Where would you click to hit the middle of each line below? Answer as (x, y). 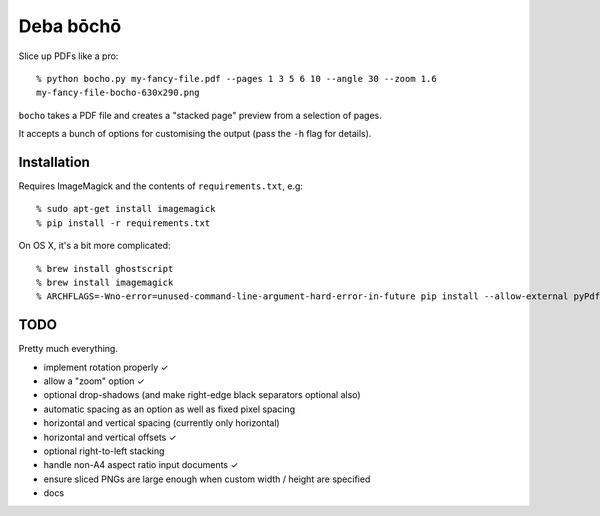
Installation (54, 161)
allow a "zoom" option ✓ (94, 381)
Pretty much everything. (68, 349)
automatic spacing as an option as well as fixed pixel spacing (169, 409)
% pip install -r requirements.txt (123, 223)
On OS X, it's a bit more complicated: (94, 246)
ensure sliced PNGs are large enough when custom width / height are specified (207, 479)
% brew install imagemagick (105, 282)
